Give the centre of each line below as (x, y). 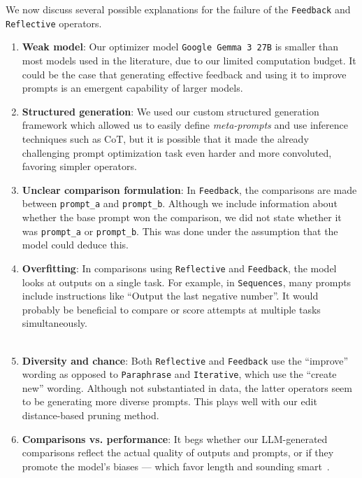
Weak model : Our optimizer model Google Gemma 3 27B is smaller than (180, 47)
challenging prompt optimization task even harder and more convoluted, (177, 152)
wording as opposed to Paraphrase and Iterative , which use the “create (179, 374)
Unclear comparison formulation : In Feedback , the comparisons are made (189, 189)
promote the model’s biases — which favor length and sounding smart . (176, 466)
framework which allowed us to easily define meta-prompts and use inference (185, 125)
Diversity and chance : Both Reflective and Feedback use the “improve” (185, 360)
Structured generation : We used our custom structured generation (171, 111)
